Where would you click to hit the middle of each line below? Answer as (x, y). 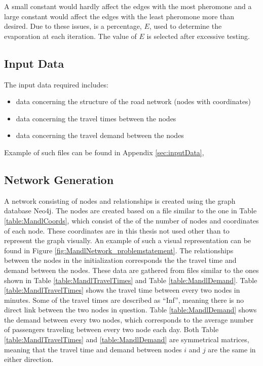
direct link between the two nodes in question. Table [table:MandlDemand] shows (130, 310)
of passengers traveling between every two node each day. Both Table (111, 329)
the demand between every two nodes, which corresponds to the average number (129, 319)
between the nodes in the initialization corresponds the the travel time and (120, 260)
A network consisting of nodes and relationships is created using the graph (120, 200)
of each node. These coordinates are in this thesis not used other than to (117, 230)
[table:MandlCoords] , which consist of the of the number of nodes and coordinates (131, 220)
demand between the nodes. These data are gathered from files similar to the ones (131, 270)
